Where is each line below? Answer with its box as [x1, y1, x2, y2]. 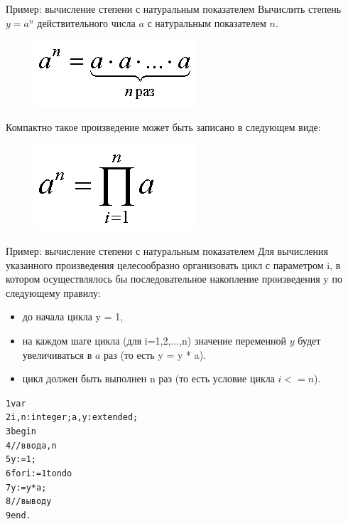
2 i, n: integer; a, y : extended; [6, 412, 138, 423]
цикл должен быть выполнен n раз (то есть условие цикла [22, 371, 275, 386]
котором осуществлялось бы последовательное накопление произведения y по [6, 271, 342, 286]
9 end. [6, 510, 31, 520]
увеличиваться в [22, 347, 92, 362]
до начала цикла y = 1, [22, 309, 124, 324]
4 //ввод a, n [6, 440, 57, 451]
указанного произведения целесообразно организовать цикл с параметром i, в [6, 257, 341, 272]
